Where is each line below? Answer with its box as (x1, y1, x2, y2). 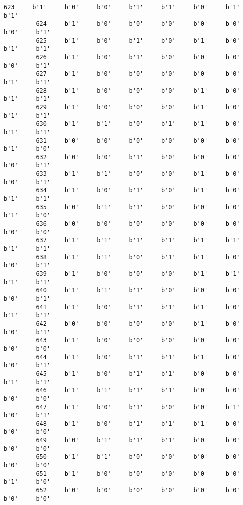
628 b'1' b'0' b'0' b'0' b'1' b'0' (36, 87, 240, 94)
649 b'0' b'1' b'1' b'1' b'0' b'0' (36, 437, 240, 444)
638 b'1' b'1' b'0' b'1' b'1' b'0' (36, 253, 240, 261)
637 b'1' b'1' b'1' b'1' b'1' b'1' (36, 237, 240, 244)
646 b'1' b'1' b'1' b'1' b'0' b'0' (36, 387, 240, 394)
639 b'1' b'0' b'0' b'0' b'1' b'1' (36, 270, 240, 277)
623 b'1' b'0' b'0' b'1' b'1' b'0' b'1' (4, 4, 240, 11)
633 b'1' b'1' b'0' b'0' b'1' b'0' (36, 170, 240, 178)
